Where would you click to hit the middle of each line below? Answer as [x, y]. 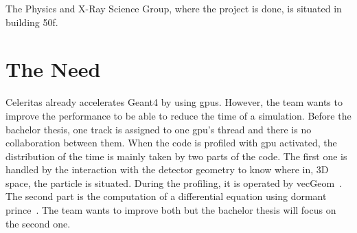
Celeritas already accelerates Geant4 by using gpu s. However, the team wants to [174, 102]
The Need [53, 69]
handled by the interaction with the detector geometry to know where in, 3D [167, 169]
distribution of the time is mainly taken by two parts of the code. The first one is [176, 156]
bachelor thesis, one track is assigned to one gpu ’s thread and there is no [159, 129]
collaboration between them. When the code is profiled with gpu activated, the [171, 143]
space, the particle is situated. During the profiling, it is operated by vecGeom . [174, 182]
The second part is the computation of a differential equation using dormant [166, 196]
